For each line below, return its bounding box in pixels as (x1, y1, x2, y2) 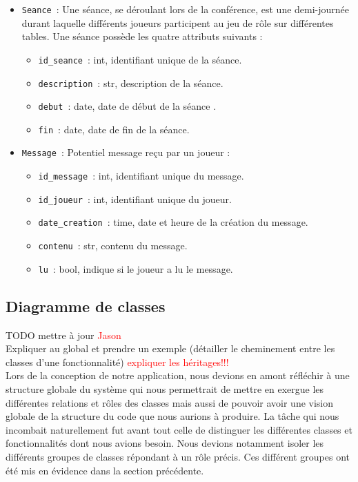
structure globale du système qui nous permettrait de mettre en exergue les (6, 381, 324, 396)
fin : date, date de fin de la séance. (38, 122, 190, 136)
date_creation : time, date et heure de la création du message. (38, 215, 308, 229)
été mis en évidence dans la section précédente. (6, 463, 204, 477)
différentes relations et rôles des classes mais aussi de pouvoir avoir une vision (6, 395, 334, 409)
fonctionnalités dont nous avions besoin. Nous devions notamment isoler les (6, 436, 324, 450)
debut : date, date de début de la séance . (38, 99, 217, 113)
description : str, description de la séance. (38, 75, 223, 90)
